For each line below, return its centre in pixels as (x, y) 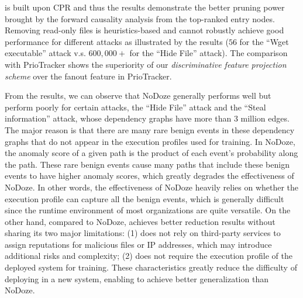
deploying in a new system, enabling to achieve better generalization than (137, 278)
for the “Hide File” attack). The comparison (209, 53)
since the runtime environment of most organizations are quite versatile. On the (148, 210)
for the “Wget (264, 41)
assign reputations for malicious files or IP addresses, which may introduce (138, 244)
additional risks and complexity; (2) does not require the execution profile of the (149, 256)
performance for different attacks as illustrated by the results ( (117, 41)
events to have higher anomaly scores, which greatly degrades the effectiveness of (149, 176)
